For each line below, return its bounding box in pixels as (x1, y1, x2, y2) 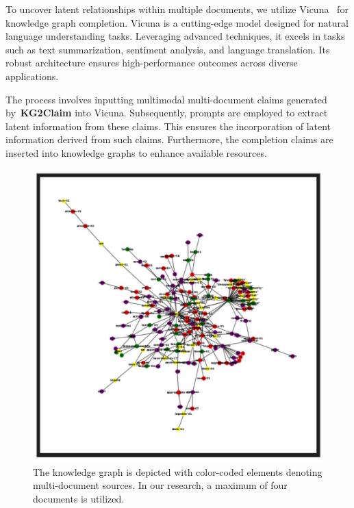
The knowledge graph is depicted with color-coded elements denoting (33, 464, 323, 479)
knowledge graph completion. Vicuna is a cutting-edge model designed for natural (5, 15, 349, 29)
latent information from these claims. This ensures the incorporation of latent (5, 118, 331, 133)
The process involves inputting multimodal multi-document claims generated (5, 92, 327, 106)
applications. (5, 68, 59, 83)
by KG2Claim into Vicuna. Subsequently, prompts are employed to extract (5, 105, 328, 120)
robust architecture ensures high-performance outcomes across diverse (5, 55, 298, 70)
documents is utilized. (33, 491, 125, 505)
